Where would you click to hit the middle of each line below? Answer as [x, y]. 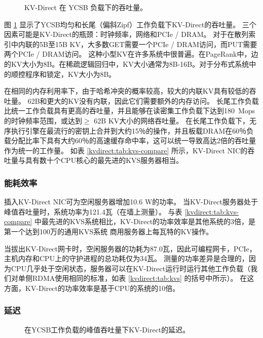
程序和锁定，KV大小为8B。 [70, 74]
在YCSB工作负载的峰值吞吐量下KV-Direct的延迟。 [107, 329]
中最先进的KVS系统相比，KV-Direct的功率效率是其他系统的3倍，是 [145, 221]
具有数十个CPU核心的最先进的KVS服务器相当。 [104, 160]
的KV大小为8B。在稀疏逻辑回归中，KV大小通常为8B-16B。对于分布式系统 [127, 64]
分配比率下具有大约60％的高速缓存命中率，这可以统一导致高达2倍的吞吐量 [133, 140]
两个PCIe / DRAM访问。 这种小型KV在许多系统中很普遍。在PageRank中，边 [131, 54]
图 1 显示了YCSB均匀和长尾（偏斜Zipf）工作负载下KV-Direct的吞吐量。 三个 [130, 24]
